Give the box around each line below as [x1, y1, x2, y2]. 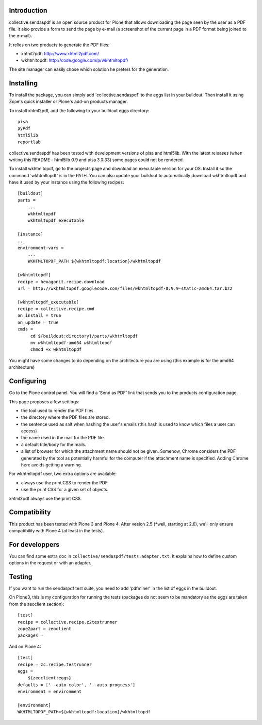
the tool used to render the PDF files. [21, 408, 95, 413]
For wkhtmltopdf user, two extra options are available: [9, 471, 117, 477]
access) [21, 428, 37, 434]
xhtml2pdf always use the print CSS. [9, 495, 82, 501]
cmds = [17, 327, 33, 332]
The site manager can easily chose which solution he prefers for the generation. [9, 66, 169, 72]
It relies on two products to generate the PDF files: [9, 42, 110, 48]
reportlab [17, 139, 41, 145]
